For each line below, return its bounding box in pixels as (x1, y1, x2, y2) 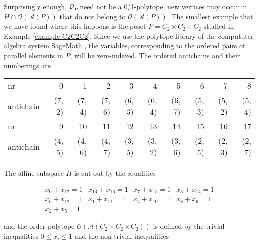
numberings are (4, 60, 51, 70)
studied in (203, 21, 234, 31)
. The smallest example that (167, 11, 253, 21)
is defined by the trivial (153, 221, 225, 231)
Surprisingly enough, (4, 1, 67, 11)
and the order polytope (4, 221, 75, 231)
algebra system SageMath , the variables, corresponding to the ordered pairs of (4, 40, 245, 51)
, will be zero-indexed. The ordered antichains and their (70, 50, 240, 60)
